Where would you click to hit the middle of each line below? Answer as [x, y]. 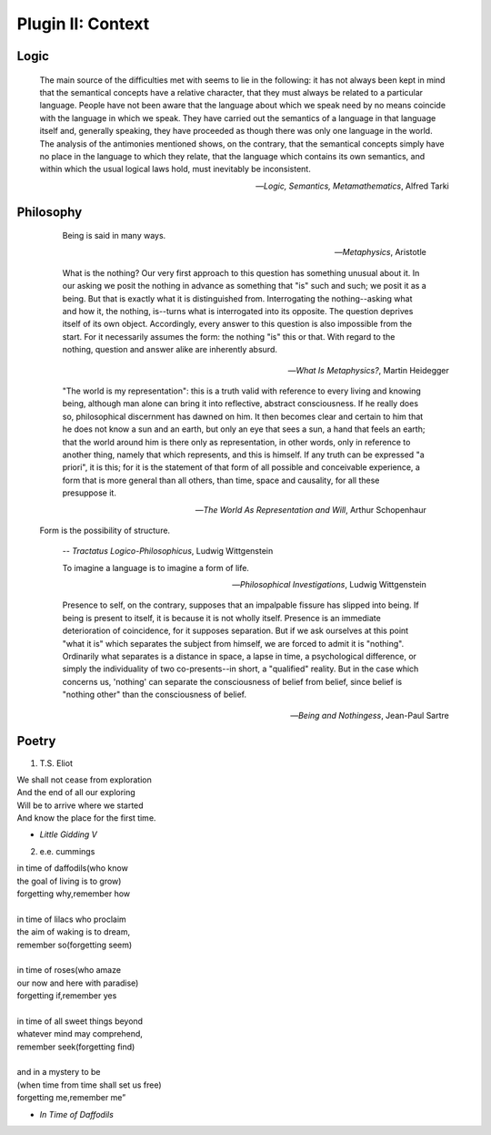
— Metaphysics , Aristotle [380, 252]
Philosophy [50, 212]
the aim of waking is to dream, [74, 932]
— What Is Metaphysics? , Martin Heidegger [368, 370]
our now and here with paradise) [78, 983]
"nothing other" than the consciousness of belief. [155, 695]
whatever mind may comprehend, [80, 1034]
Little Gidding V [68, 834]
